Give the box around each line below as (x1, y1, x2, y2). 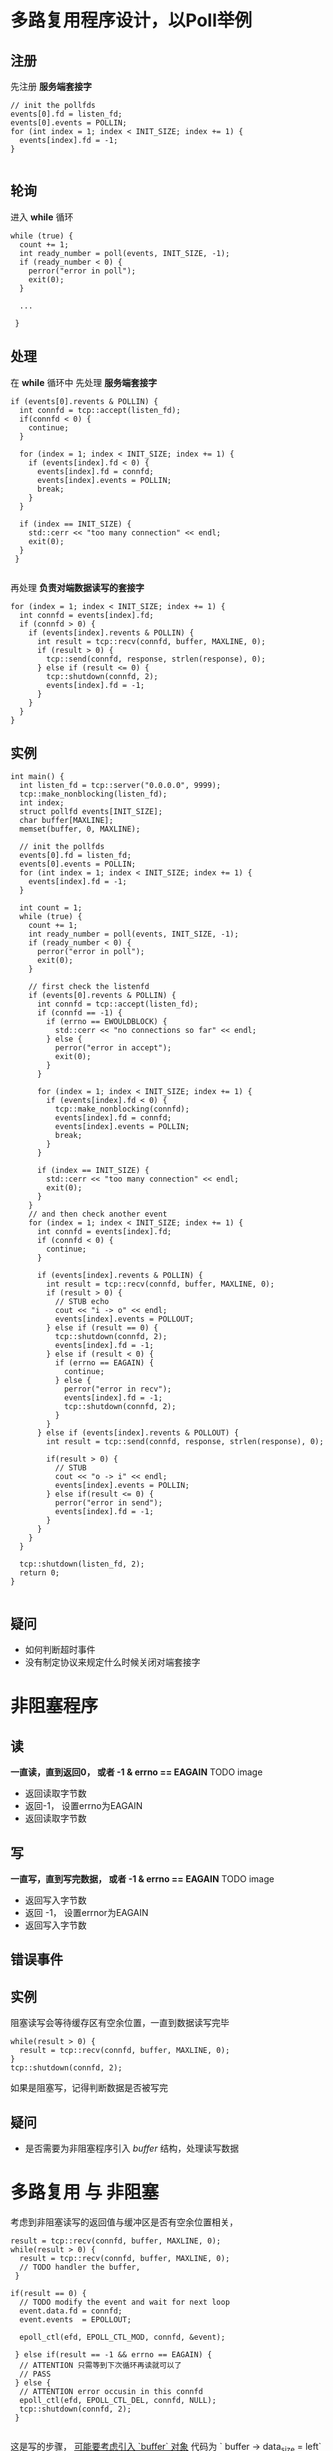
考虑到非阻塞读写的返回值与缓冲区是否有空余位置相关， (10, 2216, 238, 2228)
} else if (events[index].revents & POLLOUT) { (36, 1428, 240, 1438)
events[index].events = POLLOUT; (54, 1314, 195, 1325)
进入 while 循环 (10, 211, 74, 223)
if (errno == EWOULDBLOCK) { (46, 1017, 168, 1027)
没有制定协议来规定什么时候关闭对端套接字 (24, 1656, 201, 1668)
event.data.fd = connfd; (19, 2306, 123, 2316)
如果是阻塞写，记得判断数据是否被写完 (10, 2082, 168, 2094)
